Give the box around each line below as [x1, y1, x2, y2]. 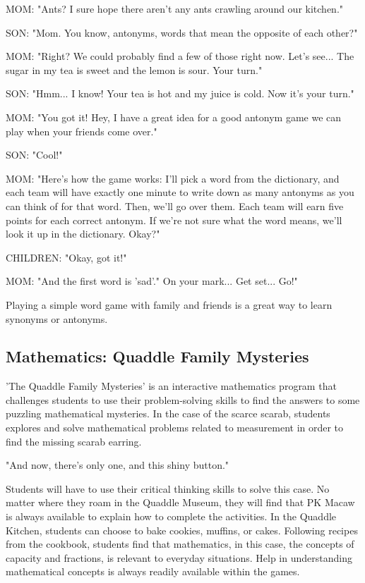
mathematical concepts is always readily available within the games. [6, 564, 300, 579]
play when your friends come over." [6, 123, 157, 138]
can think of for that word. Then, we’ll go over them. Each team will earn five [6, 198, 344, 213]
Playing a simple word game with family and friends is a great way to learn [6, 297, 333, 312]
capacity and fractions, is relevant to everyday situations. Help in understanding [6, 550, 352, 565]
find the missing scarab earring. [6, 434, 142, 448]
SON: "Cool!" [6, 147, 63, 162]
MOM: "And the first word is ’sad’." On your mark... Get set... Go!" [6, 274, 298, 288]
